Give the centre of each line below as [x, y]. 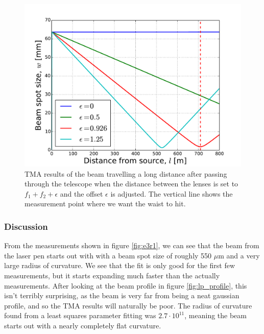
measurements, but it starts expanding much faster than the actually [112, 275]
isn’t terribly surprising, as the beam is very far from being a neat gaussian [122, 295]
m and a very [239, 255]
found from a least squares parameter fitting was [80, 315]
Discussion [26, 226]
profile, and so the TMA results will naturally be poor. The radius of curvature [128, 305]
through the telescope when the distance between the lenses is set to [131, 184]
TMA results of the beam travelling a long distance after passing [126, 173]
